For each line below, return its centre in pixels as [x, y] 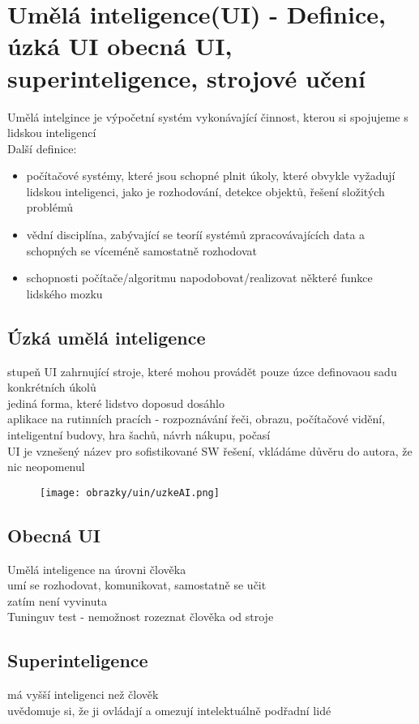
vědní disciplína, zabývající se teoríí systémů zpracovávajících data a [196, 235]
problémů [50, 207]
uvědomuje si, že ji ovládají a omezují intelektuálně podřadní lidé [169, 710]
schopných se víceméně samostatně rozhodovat [141, 250]
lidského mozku [64, 293]
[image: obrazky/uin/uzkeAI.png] [130, 493]
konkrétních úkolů [52, 387]
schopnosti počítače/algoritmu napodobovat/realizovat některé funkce [199, 278]
